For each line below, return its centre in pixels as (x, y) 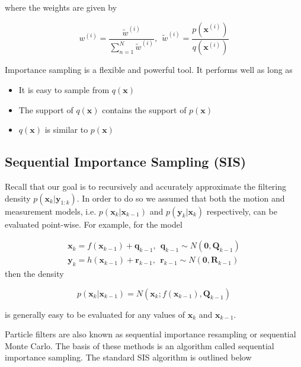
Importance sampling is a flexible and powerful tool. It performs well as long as (149, 70)
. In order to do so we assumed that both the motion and (181, 198)
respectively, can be (242, 211)
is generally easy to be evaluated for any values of (95, 314)
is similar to (66, 130)
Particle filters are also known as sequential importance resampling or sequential (150, 334)
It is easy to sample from (64, 90)
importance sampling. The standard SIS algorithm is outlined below (128, 357)
